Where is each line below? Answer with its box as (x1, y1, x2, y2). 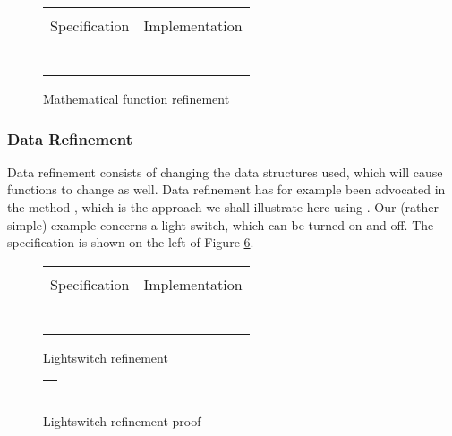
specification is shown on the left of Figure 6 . (7, 233, 254, 252)
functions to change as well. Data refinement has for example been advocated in (7, 180, 446, 199)
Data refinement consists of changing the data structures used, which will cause (7, 162, 443, 181)
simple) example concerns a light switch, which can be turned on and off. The (7, 215, 434, 234)
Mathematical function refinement (43, 90, 230, 107)
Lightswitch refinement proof (43, 412, 201, 431)
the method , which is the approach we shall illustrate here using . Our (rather (7, 198, 439, 216)
